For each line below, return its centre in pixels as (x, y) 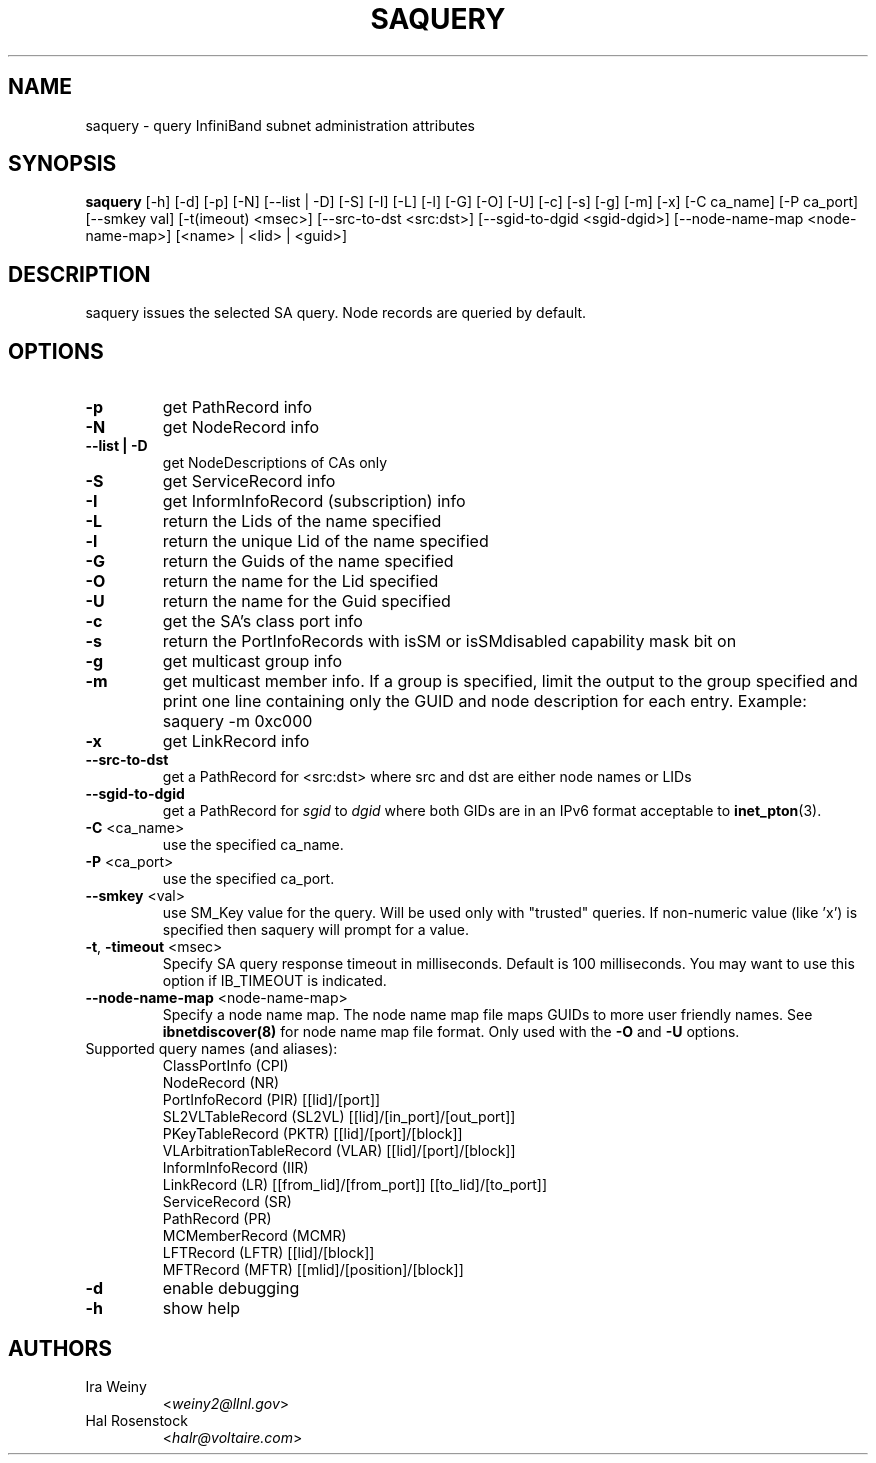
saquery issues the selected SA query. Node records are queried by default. (336, 313)
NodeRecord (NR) (221, 1083)
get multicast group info (252, 661)
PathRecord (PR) (217, 1219)
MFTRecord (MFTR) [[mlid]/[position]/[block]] (313, 1270)
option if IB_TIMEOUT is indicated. (274, 981)
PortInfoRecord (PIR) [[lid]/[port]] (271, 1100)
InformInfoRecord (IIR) (235, 1168)
